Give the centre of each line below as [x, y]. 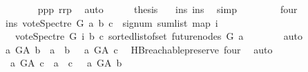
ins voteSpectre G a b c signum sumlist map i [112, 22]
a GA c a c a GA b [66, 63]
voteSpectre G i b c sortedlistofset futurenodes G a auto [158, 36]
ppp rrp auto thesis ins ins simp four [167, 9]
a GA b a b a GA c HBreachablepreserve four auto [139, 49]
